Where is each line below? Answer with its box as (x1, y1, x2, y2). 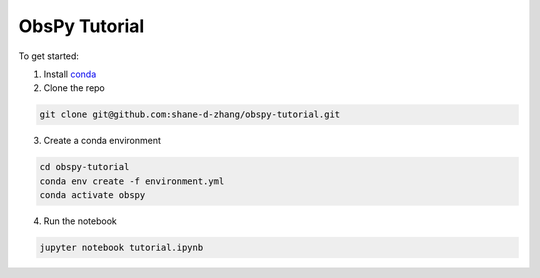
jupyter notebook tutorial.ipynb (39, 242, 204, 254)
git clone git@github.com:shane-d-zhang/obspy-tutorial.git (39, 109, 341, 120)
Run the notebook (43, 215, 117, 227)
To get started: (18, 50, 80, 62)
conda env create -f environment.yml (39, 175, 225, 187)
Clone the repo (43, 82, 105, 94)
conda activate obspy (39, 190, 146, 201)
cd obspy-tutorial (39, 161, 130, 173)
